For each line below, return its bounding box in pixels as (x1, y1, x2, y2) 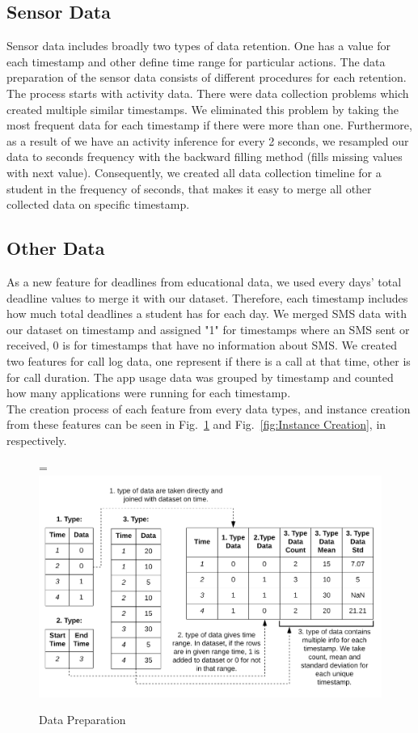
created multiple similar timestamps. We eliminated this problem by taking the (6, 100, 399, 117)
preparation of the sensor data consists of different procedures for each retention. (6, 69, 407, 86)
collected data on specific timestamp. (6, 196, 190, 213)
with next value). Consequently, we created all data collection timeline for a (6, 163, 382, 180)
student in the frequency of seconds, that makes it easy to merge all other (6, 180, 372, 197)
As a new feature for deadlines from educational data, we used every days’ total (6, 273, 402, 290)
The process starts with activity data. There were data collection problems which (6, 84, 409, 101)
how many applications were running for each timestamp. (6, 384, 291, 401)
